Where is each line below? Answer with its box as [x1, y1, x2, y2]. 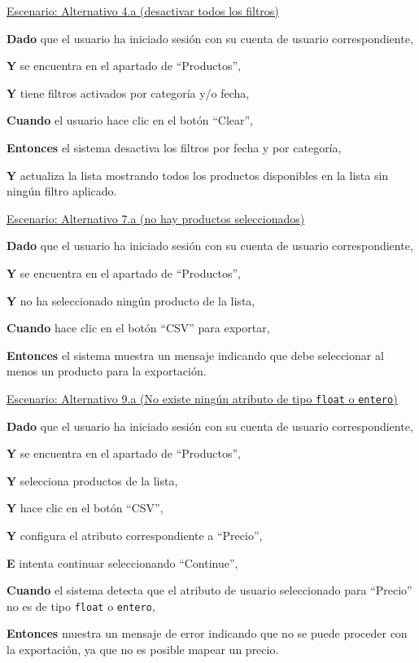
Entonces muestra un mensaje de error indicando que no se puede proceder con [7, 625, 408, 642]
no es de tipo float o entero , [7, 597, 155, 614]
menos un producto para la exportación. [7, 362, 207, 380]
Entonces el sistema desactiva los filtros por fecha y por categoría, [7, 138, 342, 156]
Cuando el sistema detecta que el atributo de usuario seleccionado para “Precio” [7, 582, 412, 599]
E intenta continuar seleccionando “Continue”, [7, 554, 238, 571]
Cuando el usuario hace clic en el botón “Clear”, [7, 112, 253, 129]
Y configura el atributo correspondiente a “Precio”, [7, 526, 263, 543]
